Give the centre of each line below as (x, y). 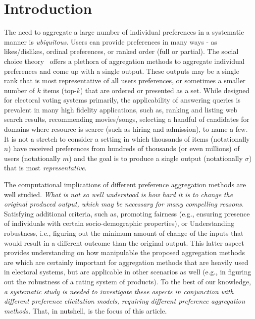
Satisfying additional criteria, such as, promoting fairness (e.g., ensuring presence (127, 213)
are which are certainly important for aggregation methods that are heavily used (126, 262)
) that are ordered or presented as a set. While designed (165, 90)
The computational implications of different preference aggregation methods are (125, 185)
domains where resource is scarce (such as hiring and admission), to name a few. (126, 129)
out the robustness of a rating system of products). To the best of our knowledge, (127, 281)
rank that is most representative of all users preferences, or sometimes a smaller (125, 80)
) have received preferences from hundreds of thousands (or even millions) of (124, 148)
